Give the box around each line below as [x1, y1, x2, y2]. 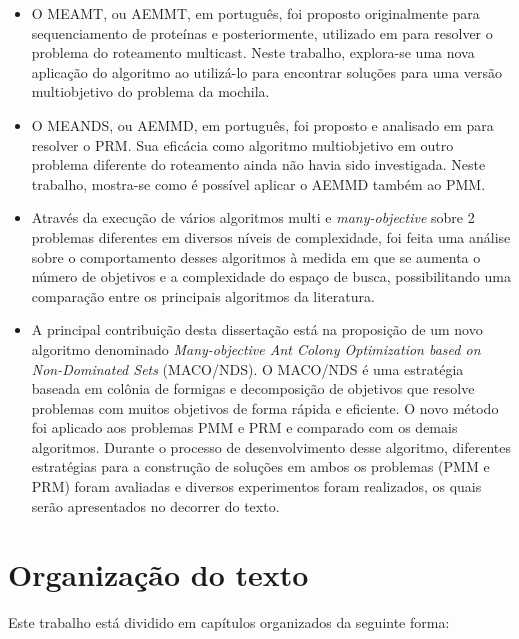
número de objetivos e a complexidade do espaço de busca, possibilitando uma [31, 266, 511, 287]
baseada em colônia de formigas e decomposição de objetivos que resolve [31, 378, 475, 399]
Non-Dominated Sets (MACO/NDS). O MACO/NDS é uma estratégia [31, 358, 464, 379]
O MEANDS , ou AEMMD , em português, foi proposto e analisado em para [31, 114, 494, 135]
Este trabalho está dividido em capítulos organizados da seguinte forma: [8, 612, 450, 633]
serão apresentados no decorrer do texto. [31, 495, 280, 516]
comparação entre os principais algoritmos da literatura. [31, 285, 375, 306]
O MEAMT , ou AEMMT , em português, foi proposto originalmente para [31, 3, 480, 23]
